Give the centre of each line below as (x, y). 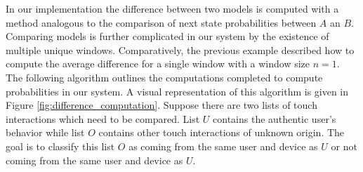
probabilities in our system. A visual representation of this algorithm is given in (177, 91)
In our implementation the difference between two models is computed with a (172, 8)
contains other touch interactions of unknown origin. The (222, 132)
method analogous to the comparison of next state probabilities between (161, 22)
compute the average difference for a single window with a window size (158, 64)
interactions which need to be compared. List (103, 118)
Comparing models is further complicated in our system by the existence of (167, 36)
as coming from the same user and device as (223, 146)
